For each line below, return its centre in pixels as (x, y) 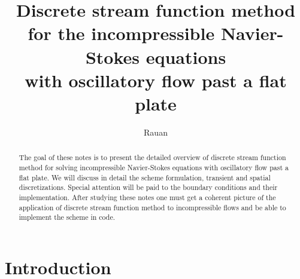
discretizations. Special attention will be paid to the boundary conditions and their (148, 187)
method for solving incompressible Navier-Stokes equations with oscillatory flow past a (154, 167)
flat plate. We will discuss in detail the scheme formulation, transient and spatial (145, 177)
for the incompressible (121, 33)
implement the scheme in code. (67, 217)
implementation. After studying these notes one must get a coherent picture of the (147, 197)
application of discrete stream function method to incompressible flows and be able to (152, 207)
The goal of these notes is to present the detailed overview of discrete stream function (152, 157)
